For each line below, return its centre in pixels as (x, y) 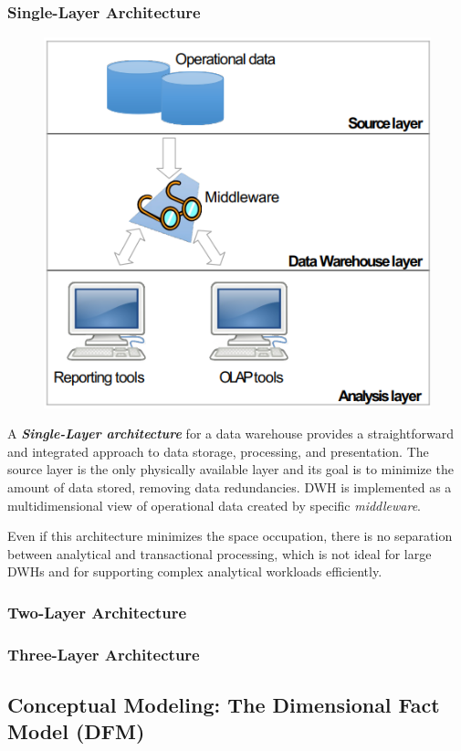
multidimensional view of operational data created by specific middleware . (214, 505)
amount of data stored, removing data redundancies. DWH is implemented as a (230, 487)
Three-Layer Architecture (104, 654)
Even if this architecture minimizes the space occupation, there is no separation (230, 536)
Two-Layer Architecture (97, 612)
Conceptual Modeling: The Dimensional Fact (224, 704)
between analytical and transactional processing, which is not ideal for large (220, 553)
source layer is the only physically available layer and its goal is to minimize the (230, 469)
